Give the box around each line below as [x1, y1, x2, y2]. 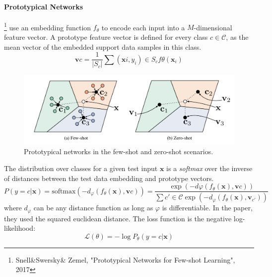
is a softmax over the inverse [166, 163, 253, 174]
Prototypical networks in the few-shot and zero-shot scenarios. [24, 146, 213, 157]
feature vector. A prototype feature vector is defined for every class [4, 32, 208, 42]
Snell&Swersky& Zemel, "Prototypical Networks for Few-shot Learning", [15, 254, 235, 265]
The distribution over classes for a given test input [4, 163, 158, 174]
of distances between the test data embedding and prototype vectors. [4, 173, 214, 183]
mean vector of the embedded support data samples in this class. [4, 41, 202, 52]
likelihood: [4, 223, 36, 233]
